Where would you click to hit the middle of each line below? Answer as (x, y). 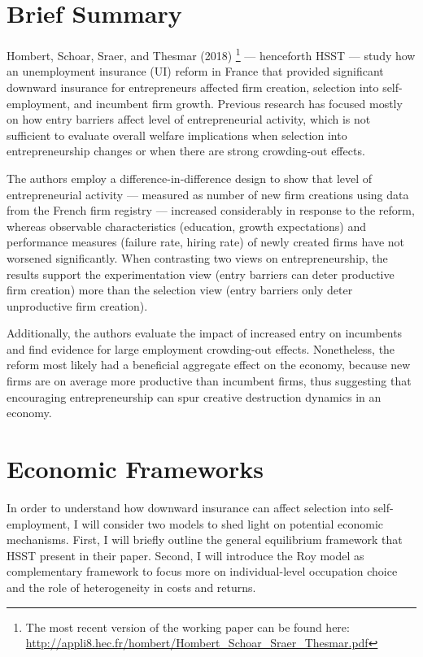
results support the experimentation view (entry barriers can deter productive (201, 274)
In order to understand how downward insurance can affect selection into (188, 507)
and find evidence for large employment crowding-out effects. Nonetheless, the (201, 348)
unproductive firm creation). (77, 305)
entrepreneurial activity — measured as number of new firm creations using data (208, 194)
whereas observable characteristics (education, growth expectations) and (186, 226)
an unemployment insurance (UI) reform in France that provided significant (195, 71)
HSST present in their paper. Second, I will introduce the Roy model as (185, 555)
